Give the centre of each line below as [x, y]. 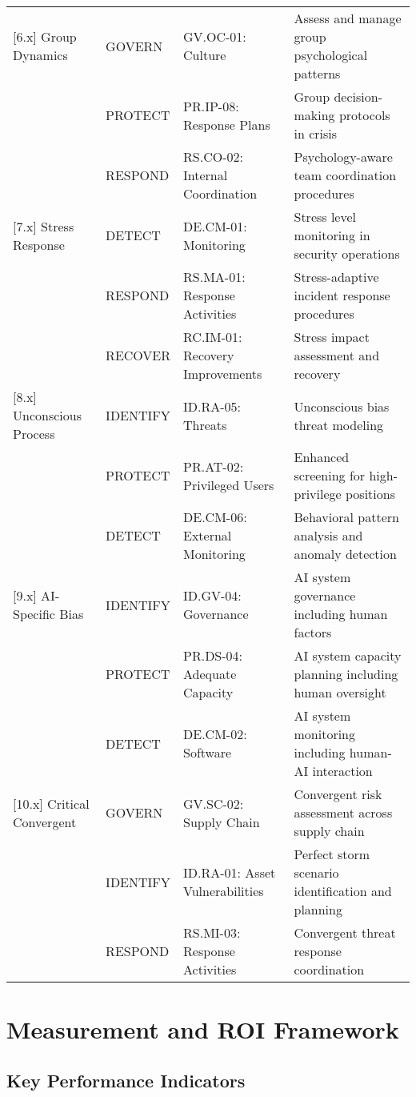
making [314, 115]
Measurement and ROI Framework [203, 1029]
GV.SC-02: [214, 803]
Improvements [223, 374]
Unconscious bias [342, 406]
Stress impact [332, 337]
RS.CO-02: [213, 157]
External [208, 535]
